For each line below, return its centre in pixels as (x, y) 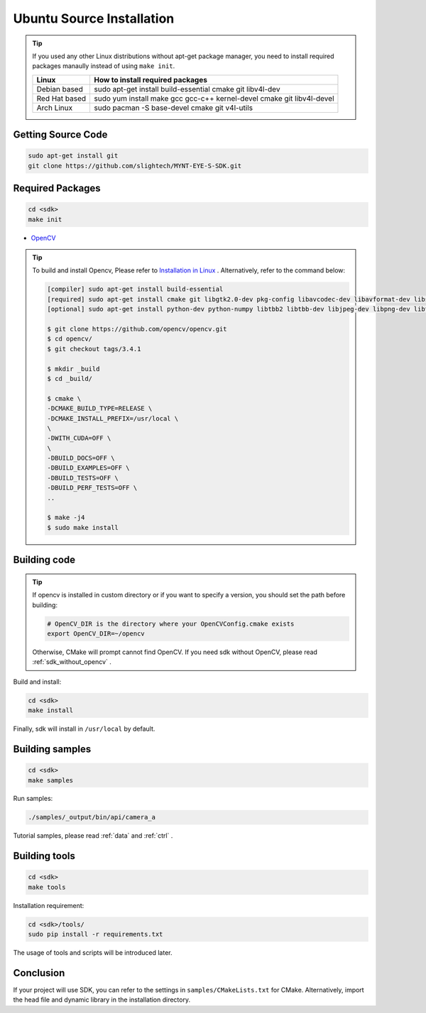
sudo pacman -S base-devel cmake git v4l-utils (174, 108)
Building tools (44, 856)
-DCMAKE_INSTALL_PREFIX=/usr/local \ (113, 418)
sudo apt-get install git (73, 156)
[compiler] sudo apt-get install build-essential (135, 289)
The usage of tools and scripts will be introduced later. (93, 953)
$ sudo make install (83, 527)
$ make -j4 (66, 517)
